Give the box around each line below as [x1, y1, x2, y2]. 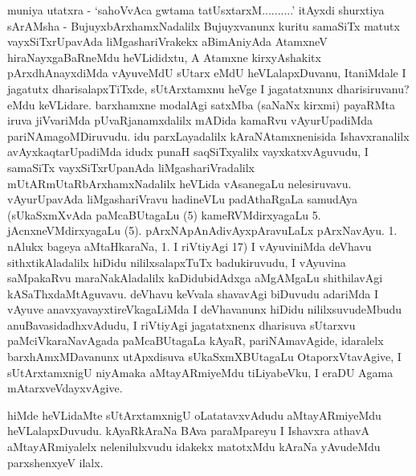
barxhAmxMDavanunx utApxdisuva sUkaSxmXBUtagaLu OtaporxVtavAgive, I [7, 348, 402, 365]
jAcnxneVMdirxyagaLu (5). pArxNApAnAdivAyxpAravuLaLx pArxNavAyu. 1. [7, 222, 398, 239]
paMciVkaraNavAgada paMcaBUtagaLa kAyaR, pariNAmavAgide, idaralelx [7, 332, 384, 349]
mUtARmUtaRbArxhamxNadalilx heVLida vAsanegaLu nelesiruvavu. [7, 174, 352, 191]
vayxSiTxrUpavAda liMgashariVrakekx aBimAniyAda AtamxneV [7, 33, 328, 50]
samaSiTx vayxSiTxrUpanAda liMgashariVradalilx [7, 158, 255, 175]
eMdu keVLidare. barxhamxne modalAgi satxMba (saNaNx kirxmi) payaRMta [7, 96, 395, 113]
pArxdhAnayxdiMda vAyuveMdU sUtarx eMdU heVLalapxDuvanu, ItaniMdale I [7, 64, 406, 81]
